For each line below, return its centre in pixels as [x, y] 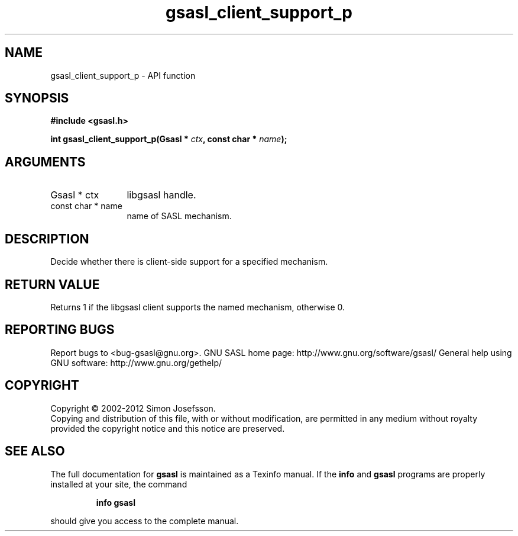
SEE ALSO [35, 451]
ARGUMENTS [45, 162]
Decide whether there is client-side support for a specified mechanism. [189, 262]
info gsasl [116, 502]
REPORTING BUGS [60, 330]
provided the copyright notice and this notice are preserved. [168, 428]
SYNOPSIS [37, 98]
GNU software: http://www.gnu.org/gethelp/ [136, 362]
